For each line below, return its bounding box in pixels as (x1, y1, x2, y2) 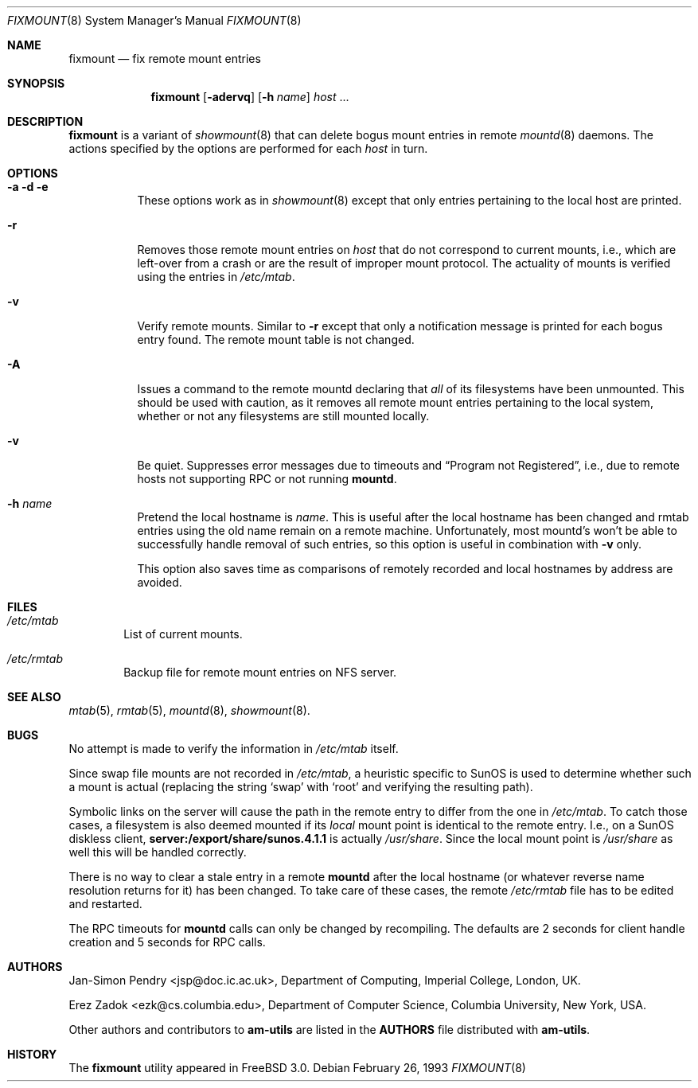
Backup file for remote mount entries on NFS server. (123, 665, 397, 679)
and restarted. (68, 897, 142, 911)
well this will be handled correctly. (68, 845, 247, 859)
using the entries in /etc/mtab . (137, 270, 295, 283)
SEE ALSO (7, 690, 61, 704)
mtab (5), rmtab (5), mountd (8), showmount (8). (68, 704, 310, 717)
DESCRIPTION (7, 115, 84, 128)
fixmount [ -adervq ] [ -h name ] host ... (150, 90, 349, 103)
